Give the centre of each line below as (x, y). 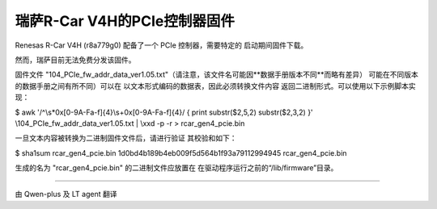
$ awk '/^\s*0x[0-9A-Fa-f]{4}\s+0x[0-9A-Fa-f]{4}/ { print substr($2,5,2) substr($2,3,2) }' (164, 112)
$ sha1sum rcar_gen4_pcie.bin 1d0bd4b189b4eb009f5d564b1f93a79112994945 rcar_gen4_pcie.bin (181, 153)
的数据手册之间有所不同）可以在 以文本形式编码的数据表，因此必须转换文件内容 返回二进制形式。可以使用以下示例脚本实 (215, 86)
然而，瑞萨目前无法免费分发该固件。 (75, 60)
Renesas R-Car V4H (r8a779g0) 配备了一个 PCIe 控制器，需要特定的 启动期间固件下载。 (161, 45)
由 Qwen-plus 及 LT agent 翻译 (66, 194)
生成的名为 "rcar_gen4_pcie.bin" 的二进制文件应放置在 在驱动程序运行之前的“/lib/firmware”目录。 (176, 168)
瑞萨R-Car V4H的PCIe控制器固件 (125, 21)
